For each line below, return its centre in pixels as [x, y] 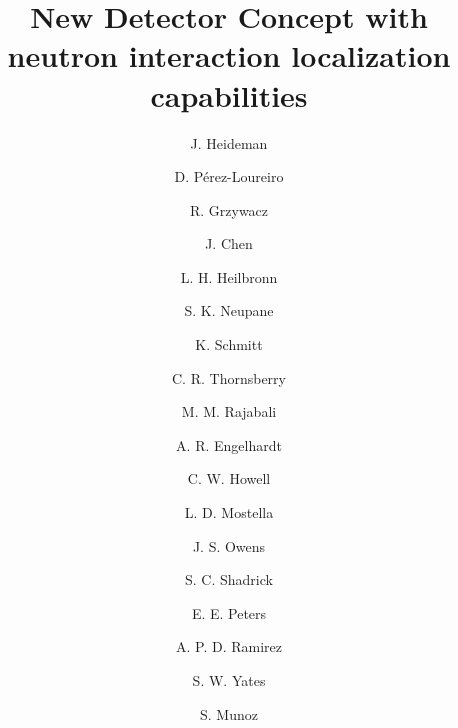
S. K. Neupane [229, 310]
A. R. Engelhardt [229, 444]
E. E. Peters [229, 612]
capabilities [229, 94]
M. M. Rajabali [229, 411]
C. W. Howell [229, 478]
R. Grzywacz [229, 209]
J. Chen [229, 243]
